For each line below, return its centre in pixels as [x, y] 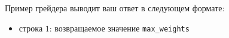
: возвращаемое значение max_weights [119, 28]
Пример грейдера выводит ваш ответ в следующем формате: [115, 8]
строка [31, 28]
